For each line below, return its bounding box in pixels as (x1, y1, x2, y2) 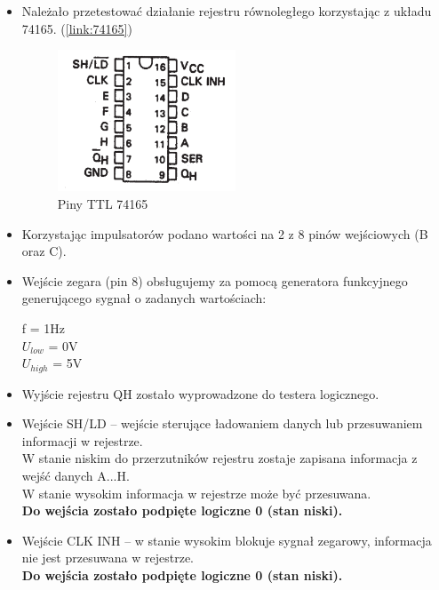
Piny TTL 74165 (57, 194, 148, 212)
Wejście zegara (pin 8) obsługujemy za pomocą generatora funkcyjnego (21, 271, 408, 290)
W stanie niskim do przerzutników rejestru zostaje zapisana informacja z (21, 449, 418, 467)
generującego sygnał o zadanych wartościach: (21, 289, 267, 307)
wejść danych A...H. (21, 466, 130, 484)
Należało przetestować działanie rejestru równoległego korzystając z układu (21, 2, 432, 20)
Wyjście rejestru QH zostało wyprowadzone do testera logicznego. (21, 384, 379, 403)
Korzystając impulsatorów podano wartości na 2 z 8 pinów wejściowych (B (21, 224, 428, 243)
